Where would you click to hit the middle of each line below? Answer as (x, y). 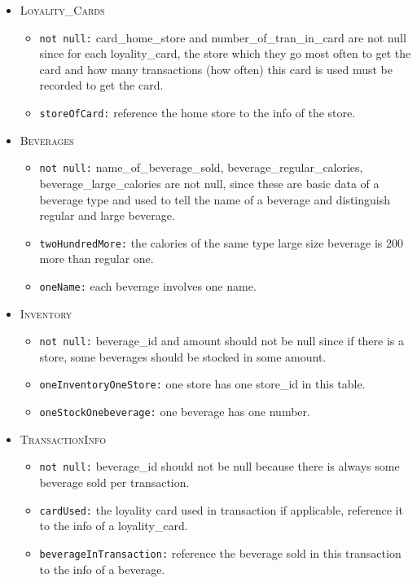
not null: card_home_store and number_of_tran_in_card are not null (223, 37)
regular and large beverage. (107, 215)
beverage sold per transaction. (114, 482)
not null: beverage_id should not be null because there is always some (219, 466)
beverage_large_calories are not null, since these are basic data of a (209, 183)
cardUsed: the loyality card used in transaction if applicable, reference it (221, 509)
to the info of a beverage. (102, 569)
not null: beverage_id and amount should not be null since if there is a (222, 341)
